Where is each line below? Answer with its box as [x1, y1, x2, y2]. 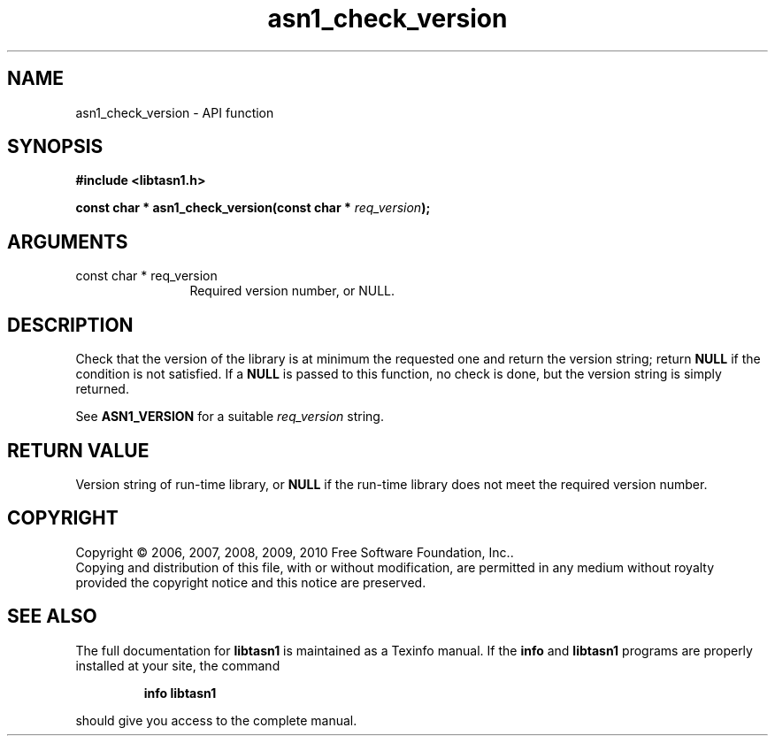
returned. [75, 381, 129, 397]
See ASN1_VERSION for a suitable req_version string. [75, 409, 384, 425]
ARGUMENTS [7, 230, 128, 253]
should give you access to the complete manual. [75, 712, 357, 728]
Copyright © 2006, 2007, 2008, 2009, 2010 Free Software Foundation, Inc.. [75, 544, 514, 560]
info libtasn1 [143, 685, 217, 701]
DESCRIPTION [7, 313, 134, 336]
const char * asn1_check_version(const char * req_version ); [75, 200, 431, 216]
